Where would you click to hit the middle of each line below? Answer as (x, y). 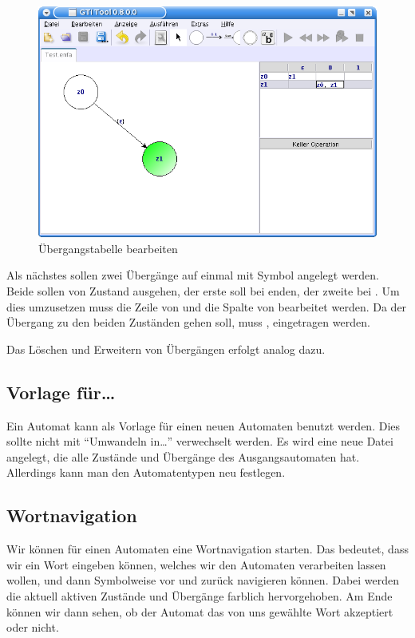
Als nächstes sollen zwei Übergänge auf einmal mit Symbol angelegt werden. (193, 275)
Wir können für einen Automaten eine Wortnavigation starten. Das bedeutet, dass (207, 549)
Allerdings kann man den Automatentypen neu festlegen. (146, 472)
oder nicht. (33, 627)
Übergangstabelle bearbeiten (108, 248)
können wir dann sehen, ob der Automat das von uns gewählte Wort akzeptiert (200, 611)
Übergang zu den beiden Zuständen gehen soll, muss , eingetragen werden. (188, 322)
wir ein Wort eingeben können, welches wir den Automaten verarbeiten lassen (196, 564)
